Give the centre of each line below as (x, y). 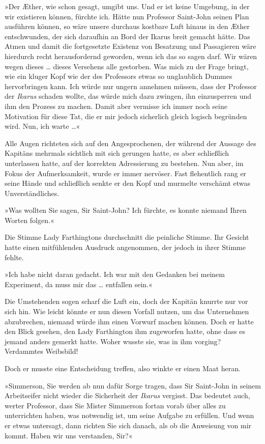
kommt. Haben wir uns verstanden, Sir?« (69, 435)
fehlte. (14, 257)
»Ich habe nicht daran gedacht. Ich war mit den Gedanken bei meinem (115, 274)
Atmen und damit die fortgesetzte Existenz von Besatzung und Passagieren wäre (130, 46)
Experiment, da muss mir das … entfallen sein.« (79, 284)
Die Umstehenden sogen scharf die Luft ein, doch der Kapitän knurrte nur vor (126, 301)
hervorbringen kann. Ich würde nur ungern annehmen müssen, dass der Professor (131, 86)
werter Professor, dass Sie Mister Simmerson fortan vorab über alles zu (115, 405)
